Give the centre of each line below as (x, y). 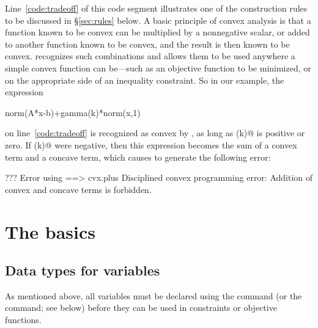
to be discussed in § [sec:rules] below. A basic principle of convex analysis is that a (158, 20)
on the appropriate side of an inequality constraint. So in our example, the (145, 80)
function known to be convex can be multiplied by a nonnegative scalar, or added (157, 32)
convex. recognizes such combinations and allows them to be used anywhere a (150, 56)
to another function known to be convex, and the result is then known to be (147, 44)
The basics (50, 231)
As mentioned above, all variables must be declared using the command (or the (153, 295)
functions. (23, 320)
